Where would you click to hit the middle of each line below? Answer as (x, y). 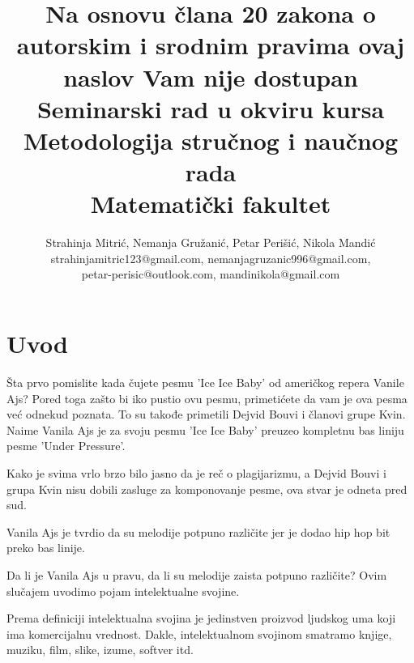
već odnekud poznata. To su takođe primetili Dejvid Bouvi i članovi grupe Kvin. (206, 414)
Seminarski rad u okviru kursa (211, 108)
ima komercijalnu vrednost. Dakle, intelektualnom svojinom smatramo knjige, (199, 633)
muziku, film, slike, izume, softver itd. (100, 650)
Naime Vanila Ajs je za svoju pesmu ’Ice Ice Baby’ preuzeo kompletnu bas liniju (205, 429)
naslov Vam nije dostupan (211, 76)
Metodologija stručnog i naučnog (211, 140)
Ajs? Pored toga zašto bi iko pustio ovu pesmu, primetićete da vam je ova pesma (207, 398)
